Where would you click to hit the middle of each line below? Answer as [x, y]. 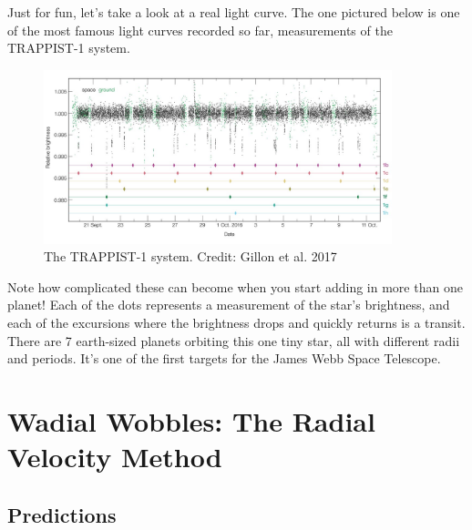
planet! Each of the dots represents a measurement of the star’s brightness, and [229, 305]
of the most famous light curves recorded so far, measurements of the [200, 30]
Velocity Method [115, 457]
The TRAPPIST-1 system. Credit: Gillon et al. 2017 [190, 256]
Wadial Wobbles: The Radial [191, 420]
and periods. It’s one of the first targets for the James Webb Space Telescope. [224, 358]
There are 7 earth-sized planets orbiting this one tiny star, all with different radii [234, 340]
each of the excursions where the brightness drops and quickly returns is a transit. [236, 322]
